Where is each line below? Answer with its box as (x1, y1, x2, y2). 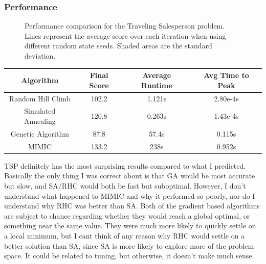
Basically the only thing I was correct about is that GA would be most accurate (4, 170, 255, 181)
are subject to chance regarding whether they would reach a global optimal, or (4, 210, 250, 221)
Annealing (24, 115, 56, 126)
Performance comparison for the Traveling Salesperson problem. (25, 20, 225, 31)
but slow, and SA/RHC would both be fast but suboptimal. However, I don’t (4, 180, 246, 191)
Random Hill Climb (9, 93, 71, 103)
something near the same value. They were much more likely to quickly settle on (4, 220, 256, 231)
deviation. (25, 50, 56, 61)
